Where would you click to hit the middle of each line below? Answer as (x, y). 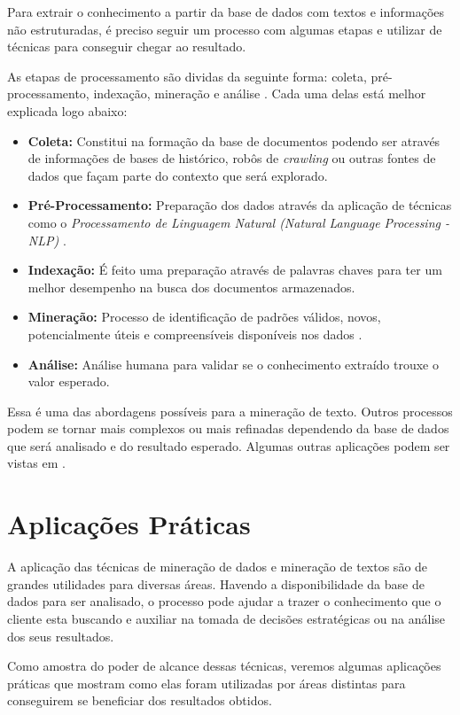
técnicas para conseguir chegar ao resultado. (127, 47)
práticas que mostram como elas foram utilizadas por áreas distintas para (207, 683)
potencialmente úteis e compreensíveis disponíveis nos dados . (195, 334)
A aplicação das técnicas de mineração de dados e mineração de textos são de (218, 567)
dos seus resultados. (61, 636)
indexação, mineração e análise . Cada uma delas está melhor (260, 93)
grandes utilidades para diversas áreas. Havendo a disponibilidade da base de (216, 583)
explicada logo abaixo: (67, 110)
